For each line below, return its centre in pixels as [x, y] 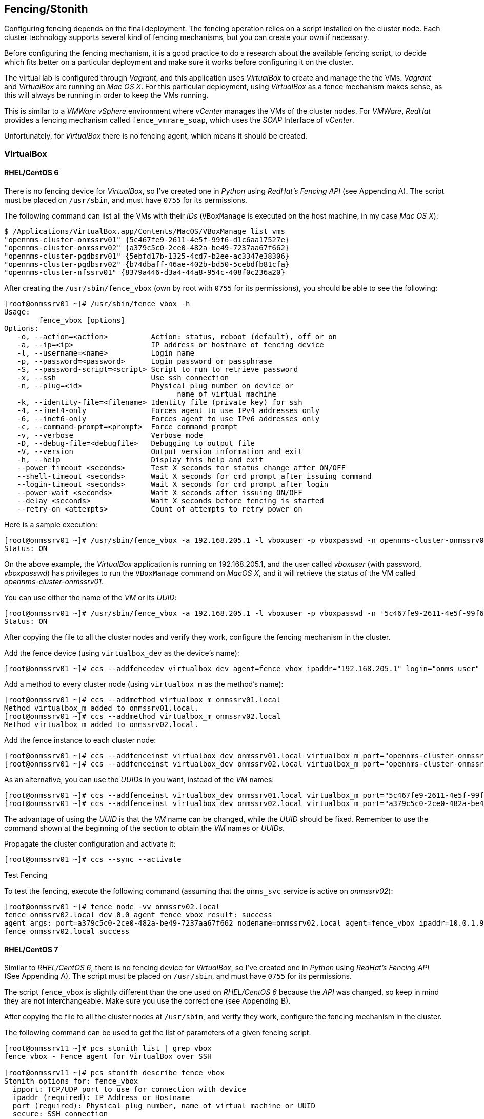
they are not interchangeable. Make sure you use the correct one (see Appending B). [147, 1001]
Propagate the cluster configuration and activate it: [90, 844]
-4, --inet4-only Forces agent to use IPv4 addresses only [168, 411]
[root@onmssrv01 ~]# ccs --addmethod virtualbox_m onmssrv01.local [143, 700]
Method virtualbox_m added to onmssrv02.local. [102, 725]
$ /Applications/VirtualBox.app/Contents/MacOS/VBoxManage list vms [145, 232]
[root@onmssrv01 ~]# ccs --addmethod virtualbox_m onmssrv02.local [143, 716]
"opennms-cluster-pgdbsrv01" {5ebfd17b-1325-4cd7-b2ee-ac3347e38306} [147, 256]
